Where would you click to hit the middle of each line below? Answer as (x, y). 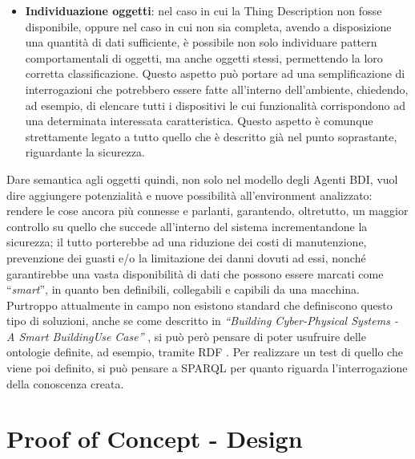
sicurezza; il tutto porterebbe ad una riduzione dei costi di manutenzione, (187, 242)
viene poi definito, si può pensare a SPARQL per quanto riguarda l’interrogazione (207, 368)
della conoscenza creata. (65, 383)
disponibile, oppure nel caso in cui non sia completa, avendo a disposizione (208, 26)
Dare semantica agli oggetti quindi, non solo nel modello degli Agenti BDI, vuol (202, 179)
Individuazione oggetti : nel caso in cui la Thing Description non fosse (203, 10)
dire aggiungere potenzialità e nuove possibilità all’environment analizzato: (189, 195)
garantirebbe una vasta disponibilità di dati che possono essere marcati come (195, 273)
